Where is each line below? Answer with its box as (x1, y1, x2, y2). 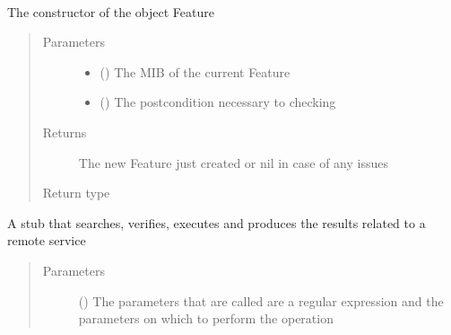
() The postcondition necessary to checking (100, 93, 336, 111)
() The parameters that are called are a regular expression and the (78, 291, 444, 310)
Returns (42, 122, 87, 141)
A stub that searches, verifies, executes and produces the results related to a (7, 213, 426, 232)
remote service (7, 231, 86, 250)
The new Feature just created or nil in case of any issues (78, 153, 389, 172)
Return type (42, 183, 110, 202)
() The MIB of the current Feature (100, 62, 291, 81)
